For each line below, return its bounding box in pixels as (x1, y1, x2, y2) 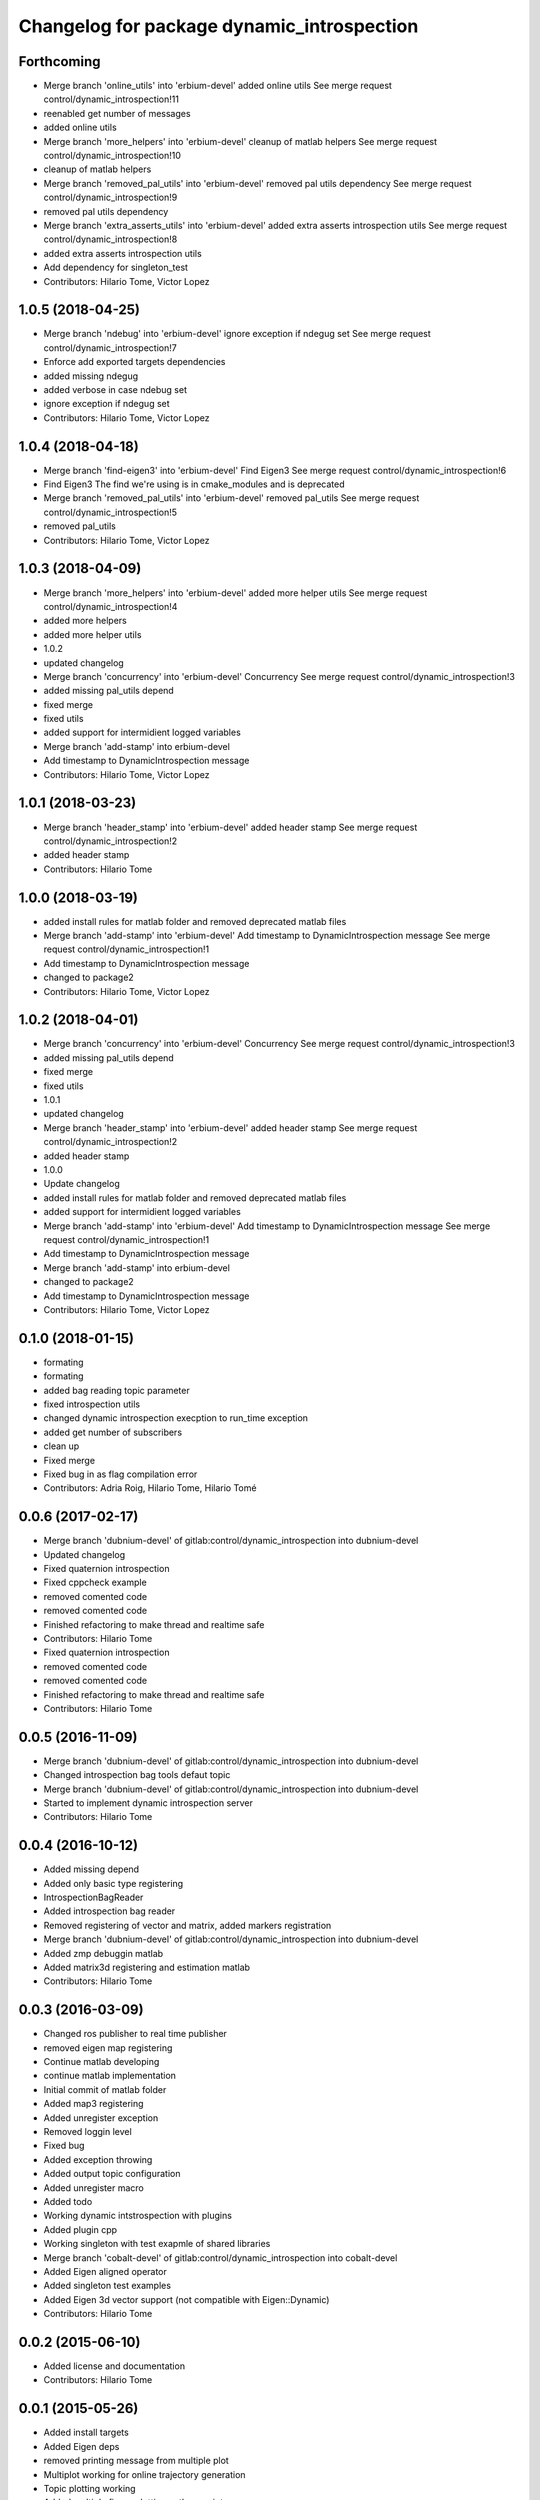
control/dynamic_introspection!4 (43, 600, 178, 612)
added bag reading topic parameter (43, 1384, 190, 1396)
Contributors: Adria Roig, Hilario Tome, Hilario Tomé (43, 1482, 257, 1494)
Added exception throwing (43, 2153, 153, 2165)
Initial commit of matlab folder (43, 2083, 167, 2095)
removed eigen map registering (43, 2041, 173, 2054)
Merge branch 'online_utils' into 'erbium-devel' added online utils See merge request (43, 80, 392, 92)
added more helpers (43, 615, 127, 627)
